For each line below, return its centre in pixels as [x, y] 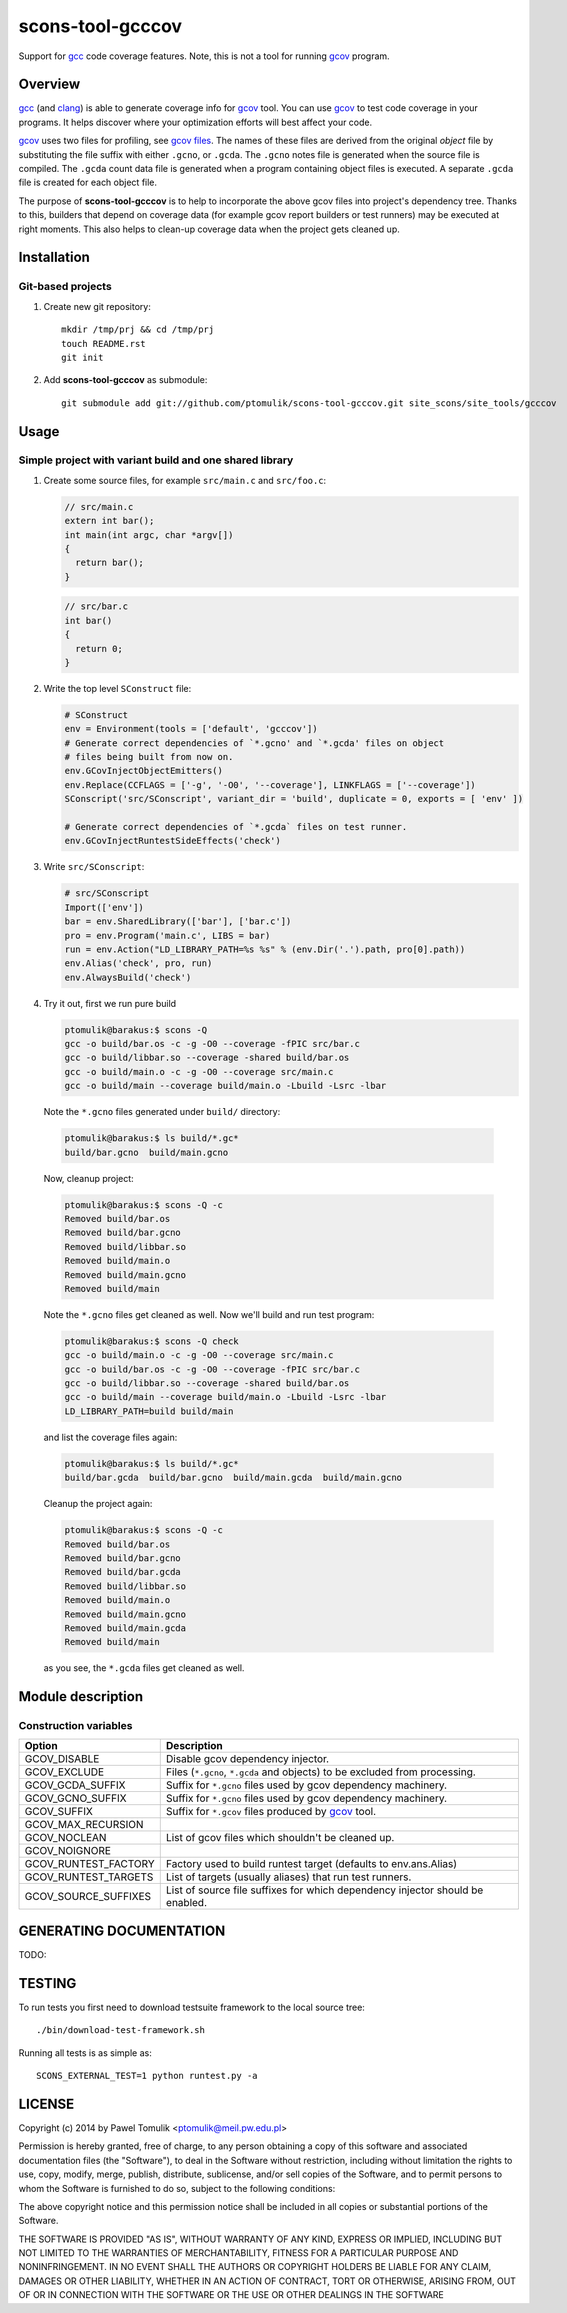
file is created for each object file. [88, 182]
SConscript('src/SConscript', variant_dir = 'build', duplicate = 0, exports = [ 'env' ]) [294, 799]
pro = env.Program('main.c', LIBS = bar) [167, 935]
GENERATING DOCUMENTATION [122, 1930]
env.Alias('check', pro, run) [138, 963]
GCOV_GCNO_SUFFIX [75, 1798]
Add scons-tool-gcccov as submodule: [125, 380]
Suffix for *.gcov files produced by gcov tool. [271, 1812]
